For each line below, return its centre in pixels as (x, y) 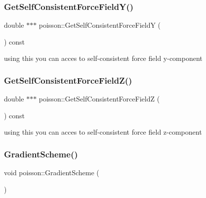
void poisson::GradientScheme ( (52, 173)
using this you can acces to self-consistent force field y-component (103, 58)
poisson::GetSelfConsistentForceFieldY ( (100, 25)
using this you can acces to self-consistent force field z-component (103, 132)
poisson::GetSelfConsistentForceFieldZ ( (99, 99)
